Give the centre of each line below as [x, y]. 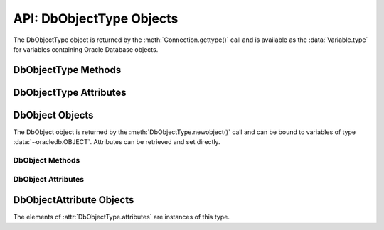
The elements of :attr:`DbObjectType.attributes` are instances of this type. [122, 217]
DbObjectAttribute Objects [74, 200]
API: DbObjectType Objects [96, 18]
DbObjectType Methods [67, 70]
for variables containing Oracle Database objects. [86, 49]
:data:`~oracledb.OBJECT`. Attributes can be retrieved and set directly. [117, 142]
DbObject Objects [53, 115]
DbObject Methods [47, 160]
